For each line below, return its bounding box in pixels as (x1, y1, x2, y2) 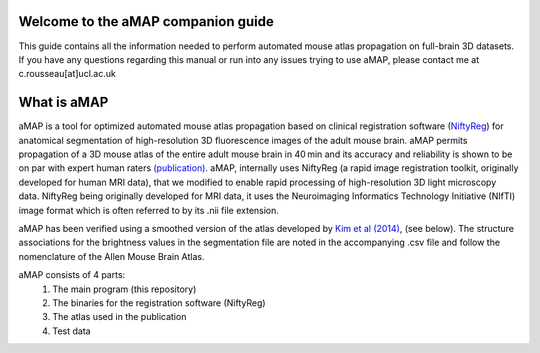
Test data (52, 325, 91, 337)
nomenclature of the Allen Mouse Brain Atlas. (18, 250, 205, 262)
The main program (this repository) (52, 283, 197, 295)
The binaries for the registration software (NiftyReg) (52, 296, 266, 309)
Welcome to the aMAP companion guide (18, 13, 274, 30)
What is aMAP (18, 94, 109, 111)
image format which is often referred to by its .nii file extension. (18, 204, 280, 216)
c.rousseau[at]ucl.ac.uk (18, 68, 117, 80)
